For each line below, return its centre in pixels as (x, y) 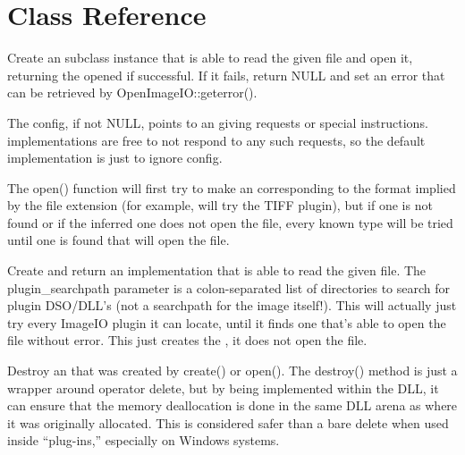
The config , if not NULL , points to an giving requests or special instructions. (218, 122)
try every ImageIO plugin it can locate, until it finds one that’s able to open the (227, 322)
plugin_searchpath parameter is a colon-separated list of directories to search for (229, 287)
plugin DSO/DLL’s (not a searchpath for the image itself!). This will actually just (232, 305)
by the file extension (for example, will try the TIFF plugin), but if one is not (220, 205)
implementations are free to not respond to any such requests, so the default (216, 140)
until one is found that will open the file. (118, 240)
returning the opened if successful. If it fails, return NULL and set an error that (226, 75)
